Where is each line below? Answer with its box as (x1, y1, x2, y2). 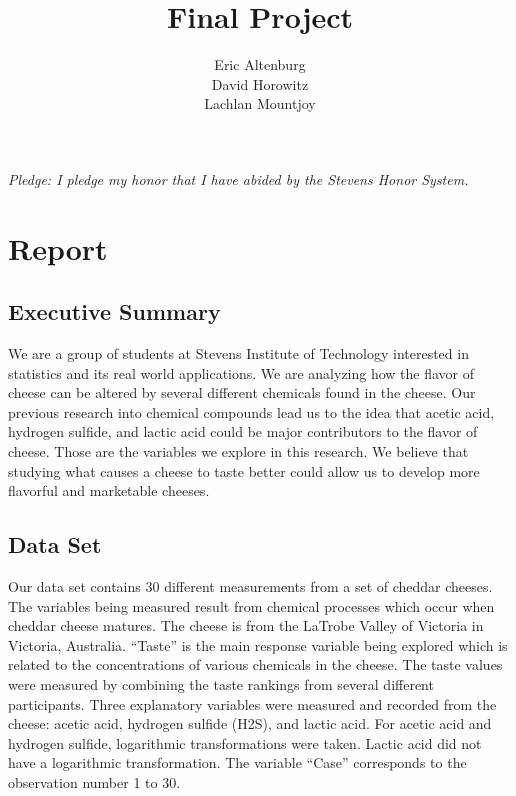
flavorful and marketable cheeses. (8, 480, 210, 501)
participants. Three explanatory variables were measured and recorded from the (8, 693, 497, 714)
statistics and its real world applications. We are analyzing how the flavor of (8, 362, 475, 383)
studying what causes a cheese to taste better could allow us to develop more (8, 460, 480, 481)
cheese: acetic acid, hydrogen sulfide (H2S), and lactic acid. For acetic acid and (8, 713, 492, 734)
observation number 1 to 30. (8, 771, 181, 792)
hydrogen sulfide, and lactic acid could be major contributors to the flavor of (8, 421, 478, 442)
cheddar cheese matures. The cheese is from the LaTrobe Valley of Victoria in (8, 615, 484, 636)
